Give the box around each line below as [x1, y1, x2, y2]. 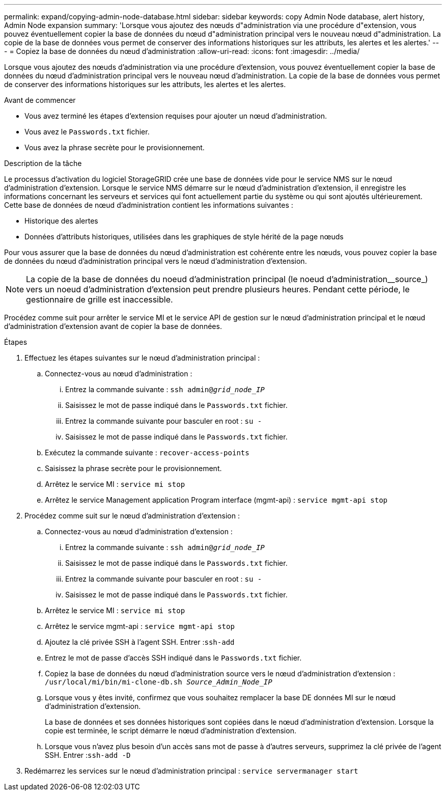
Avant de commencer [4, 96, 76, 104]
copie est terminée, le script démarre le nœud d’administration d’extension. [45, 726, 296, 735]
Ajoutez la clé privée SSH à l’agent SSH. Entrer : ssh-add [45, 638, 235, 646]
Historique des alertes [24, 216, 98, 225]
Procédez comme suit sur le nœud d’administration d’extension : [24, 511, 240, 520]
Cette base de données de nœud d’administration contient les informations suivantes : [4, 201, 293, 209]
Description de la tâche [4, 159, 82, 168]
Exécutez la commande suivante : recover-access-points [45, 448, 249, 457]
